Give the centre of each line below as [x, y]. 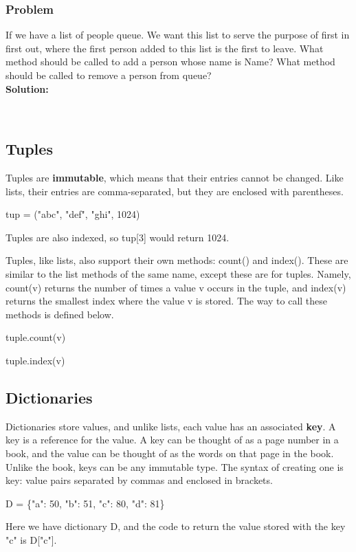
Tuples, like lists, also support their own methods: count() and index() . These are [177, 260]
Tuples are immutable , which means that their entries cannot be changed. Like [175, 177]
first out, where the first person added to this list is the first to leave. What [165, 48]
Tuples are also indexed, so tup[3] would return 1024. [118, 237]
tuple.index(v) [35, 360]
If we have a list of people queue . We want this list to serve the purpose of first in [178, 35]
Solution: [27, 88]
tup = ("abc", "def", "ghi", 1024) [73, 214]
